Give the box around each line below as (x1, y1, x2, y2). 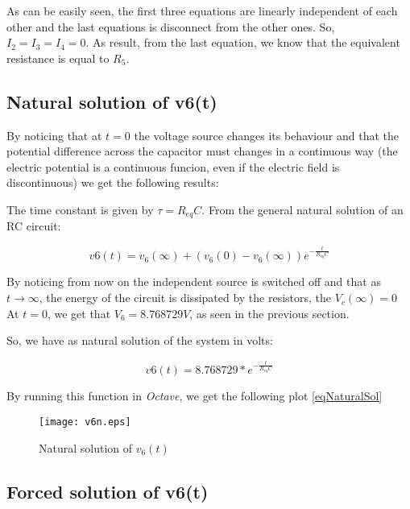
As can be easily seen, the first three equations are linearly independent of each (6, 2, 398, 19)
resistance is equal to (6, 49, 110, 66)
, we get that (47, 304, 111, 321)
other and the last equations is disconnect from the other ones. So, (6, 18, 335, 35)
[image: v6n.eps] (39, 416, 131, 428)
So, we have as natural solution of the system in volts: (6, 332, 273, 349)
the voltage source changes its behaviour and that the (134, 126, 399, 143)
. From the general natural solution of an (201, 201, 404, 217)
